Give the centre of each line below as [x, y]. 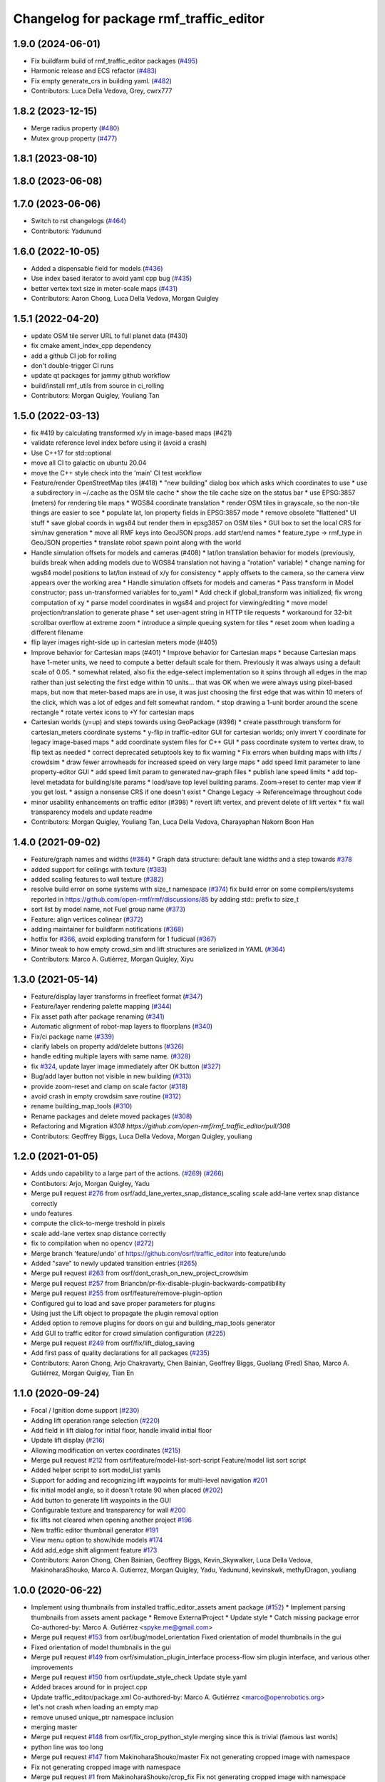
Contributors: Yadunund [66, 231]
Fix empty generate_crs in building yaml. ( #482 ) [102, 81]
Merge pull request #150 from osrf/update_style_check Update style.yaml [139, 1677]
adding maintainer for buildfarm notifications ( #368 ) [107, 929]
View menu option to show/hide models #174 [97, 1540]
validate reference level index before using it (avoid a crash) [119, 443]
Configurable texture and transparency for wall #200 [108, 1510]
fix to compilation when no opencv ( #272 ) [93, 1243]
